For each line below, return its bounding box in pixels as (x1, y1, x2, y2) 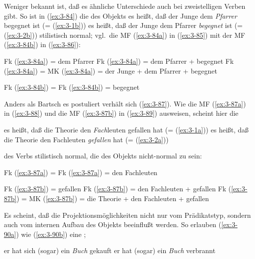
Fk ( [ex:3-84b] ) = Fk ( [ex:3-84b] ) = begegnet (4, 82, 140, 92)
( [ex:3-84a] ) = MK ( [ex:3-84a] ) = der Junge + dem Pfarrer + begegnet (4, 65, 217, 76)
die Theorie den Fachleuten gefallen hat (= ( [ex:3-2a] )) (4, 134, 169, 144)
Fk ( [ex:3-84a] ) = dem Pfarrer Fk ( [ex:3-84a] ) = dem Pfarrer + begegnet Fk (4, 55, 234, 66)
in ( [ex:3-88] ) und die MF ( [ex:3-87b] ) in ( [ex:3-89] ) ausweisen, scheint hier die (4, 108, 239, 118)
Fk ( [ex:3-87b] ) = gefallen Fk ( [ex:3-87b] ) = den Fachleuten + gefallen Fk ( (4, 183, 231, 194)
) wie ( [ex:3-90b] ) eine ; (16, 229, 86, 239)
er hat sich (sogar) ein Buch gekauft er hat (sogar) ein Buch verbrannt (4, 245, 216, 256)
